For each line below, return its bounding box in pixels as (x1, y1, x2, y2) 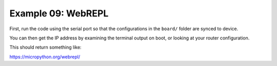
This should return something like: (9, 44, 82, 51)
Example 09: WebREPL (9, 8, 109, 19)
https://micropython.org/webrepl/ (9, 54, 81, 60)
